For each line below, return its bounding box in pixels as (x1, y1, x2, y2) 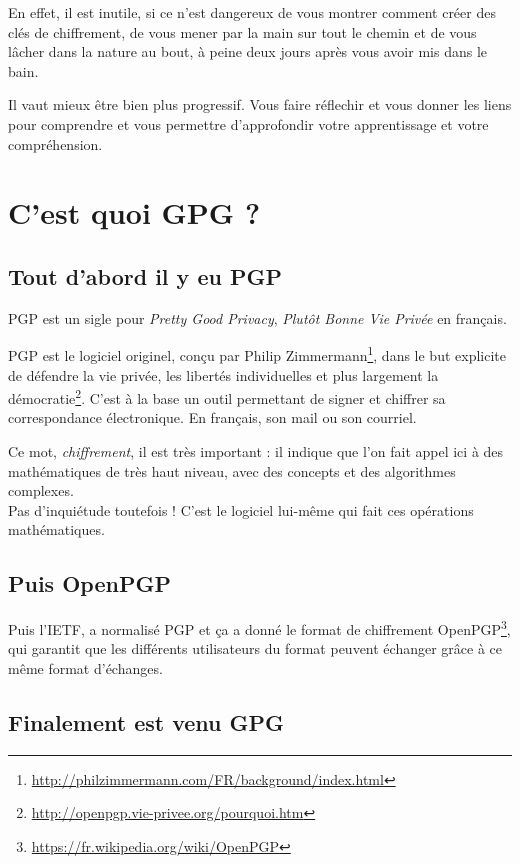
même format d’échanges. (8, 658, 163, 679)
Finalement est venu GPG (8, 707, 285, 738)
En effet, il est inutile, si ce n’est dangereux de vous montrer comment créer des (8, 2, 496, 22)
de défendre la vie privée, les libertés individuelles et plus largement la (8, 364, 439, 385)
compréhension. (8, 133, 103, 154)
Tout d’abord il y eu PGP (8, 260, 282, 291)
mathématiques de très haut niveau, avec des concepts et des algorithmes (8, 460, 456, 481)
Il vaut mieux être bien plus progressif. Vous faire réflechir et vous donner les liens (8, 94, 512, 115)
